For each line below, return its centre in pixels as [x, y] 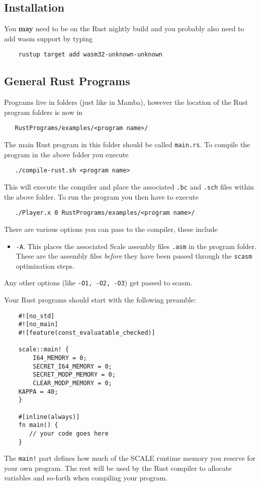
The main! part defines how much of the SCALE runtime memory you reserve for [130, 458]
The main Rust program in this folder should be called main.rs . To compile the [127, 144]
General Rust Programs [67, 81]
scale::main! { [44, 350]
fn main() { [38, 425]
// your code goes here [69, 433]
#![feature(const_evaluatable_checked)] [87, 332]
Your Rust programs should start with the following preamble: [100, 300]
